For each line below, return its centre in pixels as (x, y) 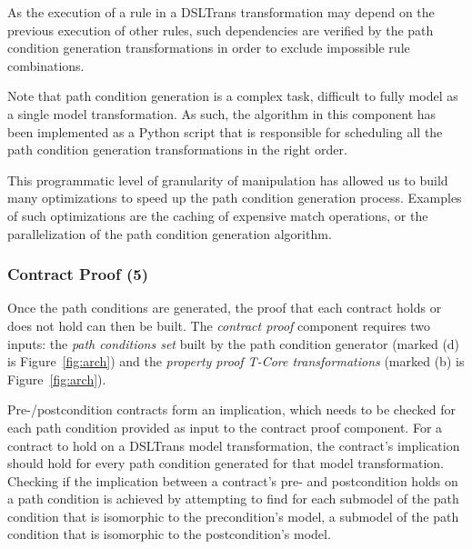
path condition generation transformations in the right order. (177, 150)
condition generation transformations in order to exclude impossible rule (209, 48)
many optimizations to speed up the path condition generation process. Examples (235, 198)
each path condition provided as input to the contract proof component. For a (225, 427)
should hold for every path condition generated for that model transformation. (226, 463)
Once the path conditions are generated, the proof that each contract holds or (225, 308)
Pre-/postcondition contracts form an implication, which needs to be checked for (231, 409)
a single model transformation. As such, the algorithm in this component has (222, 113)
